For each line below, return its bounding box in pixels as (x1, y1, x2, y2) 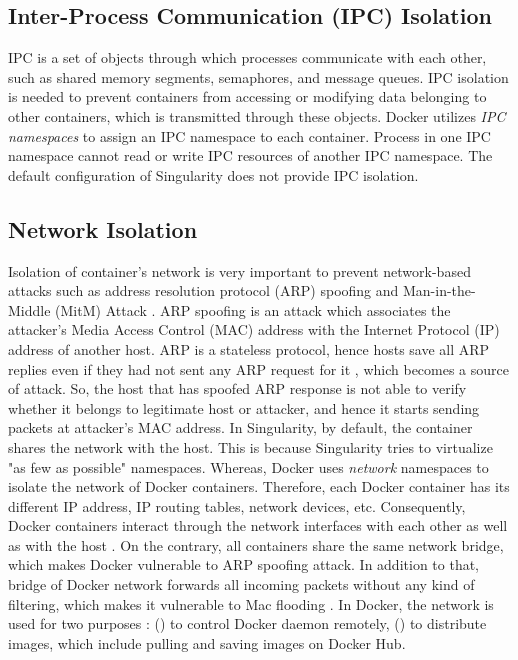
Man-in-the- (402, 280, 476, 301)
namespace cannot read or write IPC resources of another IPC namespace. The (8, 145, 493, 166)
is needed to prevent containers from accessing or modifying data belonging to (8, 86, 487, 107)
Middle (8, 299, 51, 320)
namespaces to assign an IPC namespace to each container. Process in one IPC (8, 125, 491, 146)
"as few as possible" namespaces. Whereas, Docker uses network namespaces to (8, 456, 489, 477)
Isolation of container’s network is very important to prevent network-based (8, 260, 471, 281)
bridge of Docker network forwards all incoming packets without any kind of (8, 574, 475, 595)
